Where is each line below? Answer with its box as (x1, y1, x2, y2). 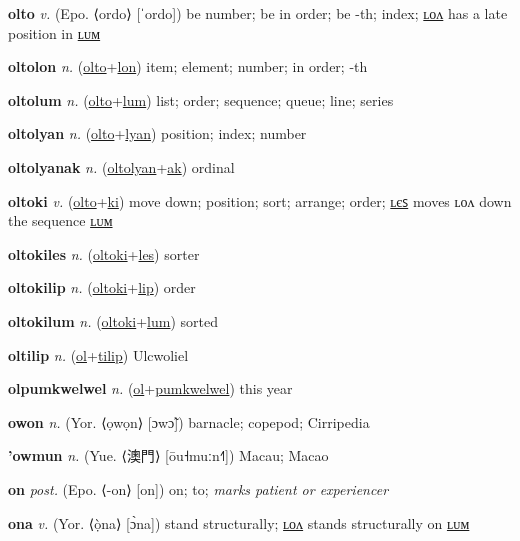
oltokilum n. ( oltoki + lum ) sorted (8, 310, 219, 331)
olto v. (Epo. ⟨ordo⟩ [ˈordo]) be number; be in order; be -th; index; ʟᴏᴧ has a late (8, 3, 508, 23)
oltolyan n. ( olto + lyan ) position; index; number (8, 123, 307, 144)
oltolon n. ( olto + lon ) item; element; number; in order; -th (8, 56, 368, 77)
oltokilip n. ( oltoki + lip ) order (8, 277, 196, 298)
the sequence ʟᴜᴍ (8, 210, 113, 231)
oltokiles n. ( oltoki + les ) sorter (8, 243, 200, 264)
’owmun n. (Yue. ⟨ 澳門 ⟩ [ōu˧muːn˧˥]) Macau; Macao (8, 445, 329, 466)
